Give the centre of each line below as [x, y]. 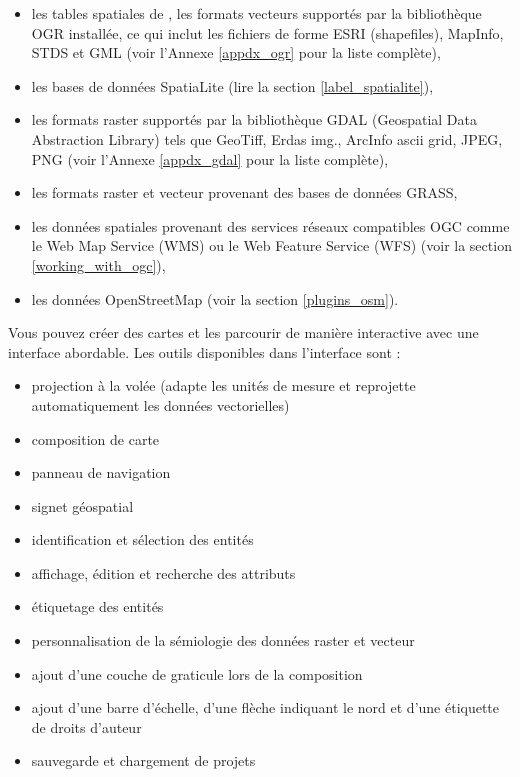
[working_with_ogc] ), [98, 264]
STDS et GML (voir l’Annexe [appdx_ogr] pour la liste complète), [236, 52]
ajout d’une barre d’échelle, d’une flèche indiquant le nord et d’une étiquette [265, 707]
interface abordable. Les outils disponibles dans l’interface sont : [204, 351]
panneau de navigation [101, 472]
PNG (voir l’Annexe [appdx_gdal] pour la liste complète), [210, 158]
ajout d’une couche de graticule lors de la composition [197, 673]
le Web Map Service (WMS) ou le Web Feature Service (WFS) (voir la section [271, 245]
